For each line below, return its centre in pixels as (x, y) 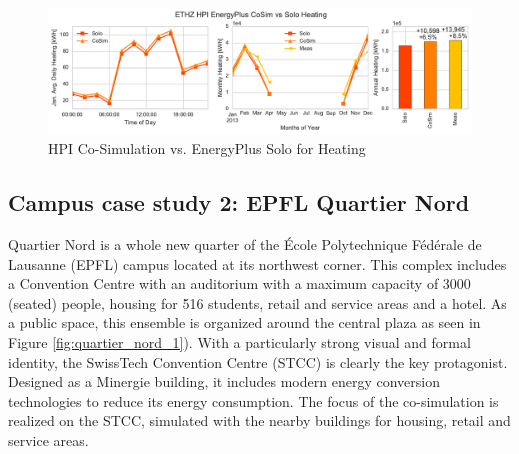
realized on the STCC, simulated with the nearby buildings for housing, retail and (259, 420)
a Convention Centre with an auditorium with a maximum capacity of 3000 (239, 283)
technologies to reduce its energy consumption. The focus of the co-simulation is (253, 400)
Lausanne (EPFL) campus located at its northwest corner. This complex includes (257, 263)
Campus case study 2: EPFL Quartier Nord (239, 202)
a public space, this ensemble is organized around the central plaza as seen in (244, 322)
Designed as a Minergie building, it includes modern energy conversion (224, 381)
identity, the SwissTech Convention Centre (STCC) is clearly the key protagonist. (258, 361)
